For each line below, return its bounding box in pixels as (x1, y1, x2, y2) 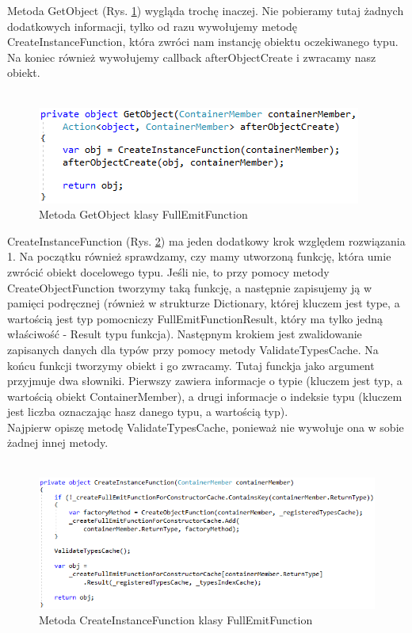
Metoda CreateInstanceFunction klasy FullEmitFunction (39, 612, 313, 628)
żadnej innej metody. (7, 434, 109, 451)
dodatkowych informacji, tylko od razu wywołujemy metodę (7, 17, 298, 34)
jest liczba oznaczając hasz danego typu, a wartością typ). (7, 403, 288, 420)
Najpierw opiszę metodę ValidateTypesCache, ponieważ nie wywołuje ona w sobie (7, 418, 404, 435)
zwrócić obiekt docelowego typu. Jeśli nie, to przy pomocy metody (7, 263, 330, 280)
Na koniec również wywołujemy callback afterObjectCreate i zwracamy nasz (7, 48, 376, 65)
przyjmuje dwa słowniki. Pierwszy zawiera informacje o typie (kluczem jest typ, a (7, 372, 402, 389)
